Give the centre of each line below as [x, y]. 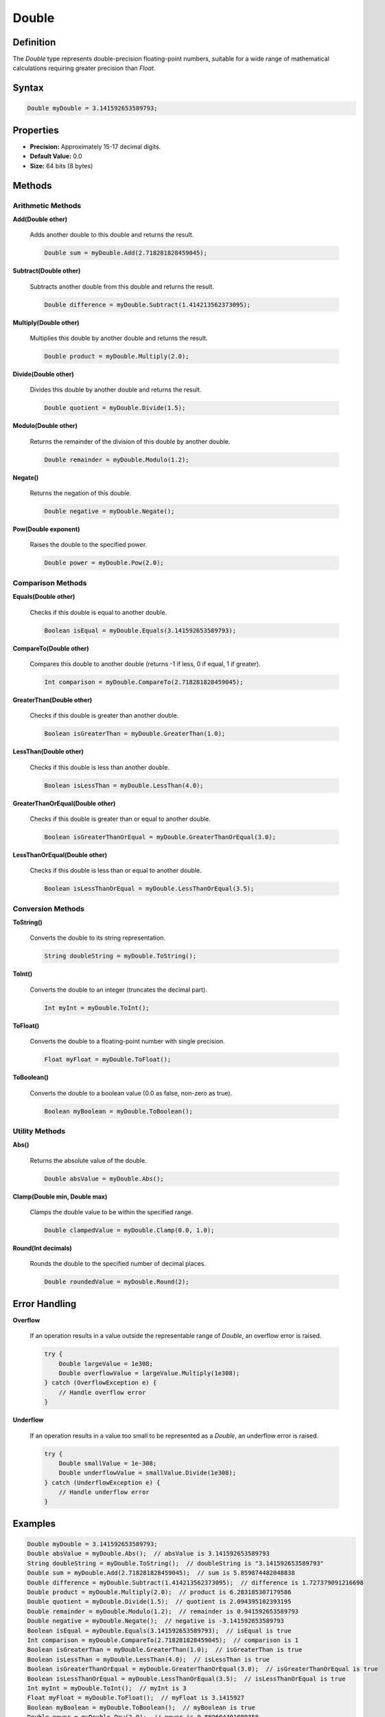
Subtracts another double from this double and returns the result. [122, 286]
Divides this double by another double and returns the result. [116, 390]
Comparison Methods [50, 582]
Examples [34, 1524]
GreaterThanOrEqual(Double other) [64, 803]
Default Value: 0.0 [56, 156]
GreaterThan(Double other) [52, 700]
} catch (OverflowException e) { [101, 1383]
